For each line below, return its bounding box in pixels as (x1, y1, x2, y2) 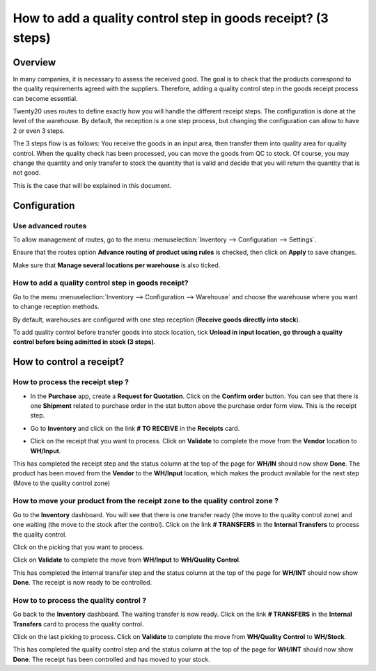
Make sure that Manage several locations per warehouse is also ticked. (13, 261, 221, 269)
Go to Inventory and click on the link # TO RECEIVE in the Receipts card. (30, 424, 240, 432)
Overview (13, 56, 56, 68)
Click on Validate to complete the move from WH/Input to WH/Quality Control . (13, 555, 241, 564)
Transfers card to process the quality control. (13, 619, 144, 628)
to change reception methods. (13, 303, 100, 311)
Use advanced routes (13, 221, 87, 230)
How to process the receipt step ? (13, 377, 129, 387)
